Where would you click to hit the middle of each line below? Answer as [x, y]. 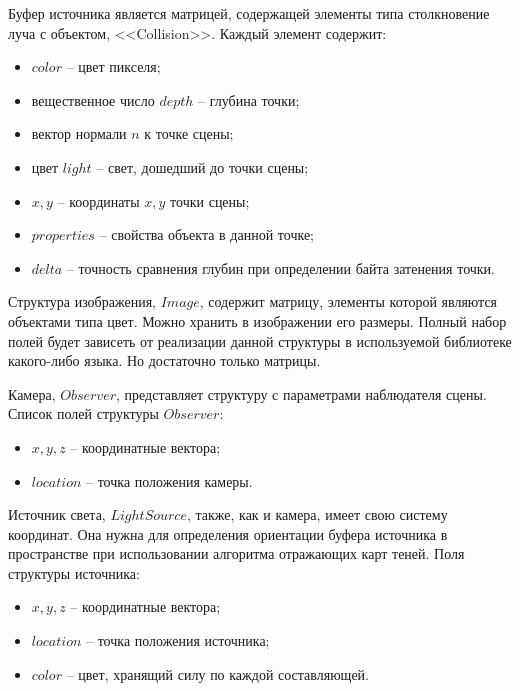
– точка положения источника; [178, 640]
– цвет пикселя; [113, 66]
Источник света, [57, 514]
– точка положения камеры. [169, 480]
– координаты [98, 200]
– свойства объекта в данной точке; [206, 234]
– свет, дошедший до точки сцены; [202, 166]
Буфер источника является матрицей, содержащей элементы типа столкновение [249, 13]
